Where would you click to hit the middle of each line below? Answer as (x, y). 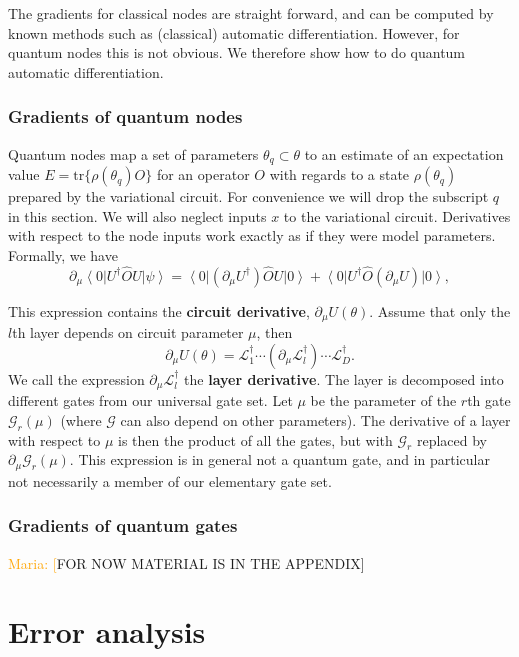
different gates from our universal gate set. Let (150, 400)
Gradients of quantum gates (123, 525)
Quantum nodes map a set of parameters (133, 153)
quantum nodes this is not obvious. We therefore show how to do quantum (237, 52)
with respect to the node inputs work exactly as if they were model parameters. (252, 235)
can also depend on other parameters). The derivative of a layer (315, 419)
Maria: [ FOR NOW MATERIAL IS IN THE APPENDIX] (186, 562)
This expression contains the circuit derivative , (159, 310)
